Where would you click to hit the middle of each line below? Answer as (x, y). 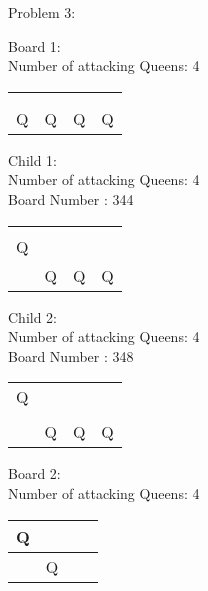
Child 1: (33, 159)
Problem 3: (42, 12)
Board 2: (34, 473)
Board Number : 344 (71, 198)
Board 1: (34, 45)
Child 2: (33, 316)
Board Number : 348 (71, 355)
